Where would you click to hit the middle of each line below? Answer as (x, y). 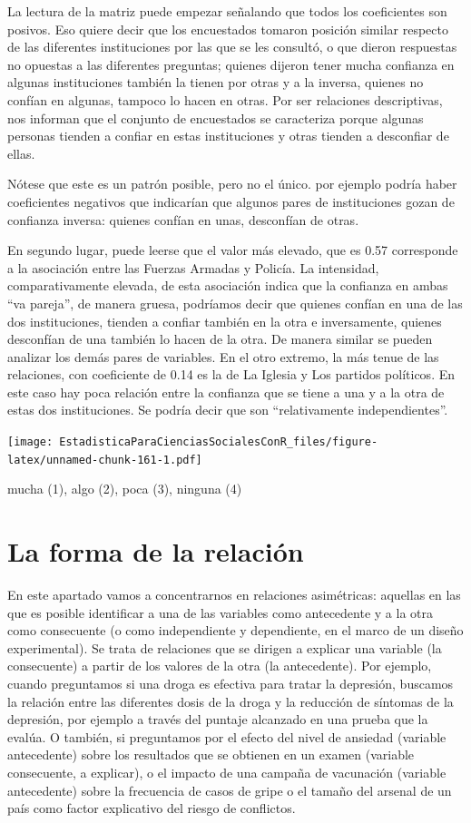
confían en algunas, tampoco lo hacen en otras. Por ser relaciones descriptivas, (225, 99)
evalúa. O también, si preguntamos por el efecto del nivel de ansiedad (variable (227, 736)
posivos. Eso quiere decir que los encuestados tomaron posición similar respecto (228, 29)
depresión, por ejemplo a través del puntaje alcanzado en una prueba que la (218, 719)
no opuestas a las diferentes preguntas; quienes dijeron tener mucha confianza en (231, 64)
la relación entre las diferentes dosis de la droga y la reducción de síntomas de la (231, 701)
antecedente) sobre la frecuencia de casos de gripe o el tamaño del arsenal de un (230, 790)
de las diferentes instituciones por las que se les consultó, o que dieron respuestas (232, 47)
